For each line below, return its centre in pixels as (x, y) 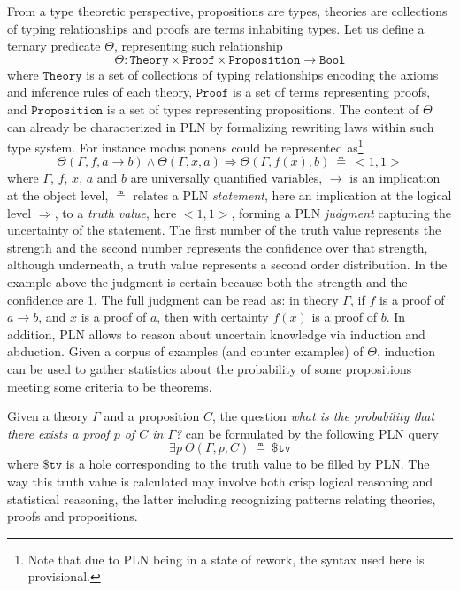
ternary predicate (54, 46)
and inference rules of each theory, (100, 92)
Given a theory (48, 416)
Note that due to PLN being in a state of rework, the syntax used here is (226, 559)
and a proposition (152, 416)
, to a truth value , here (115, 212)
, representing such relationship (198, 46)
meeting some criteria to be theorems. (110, 386)
